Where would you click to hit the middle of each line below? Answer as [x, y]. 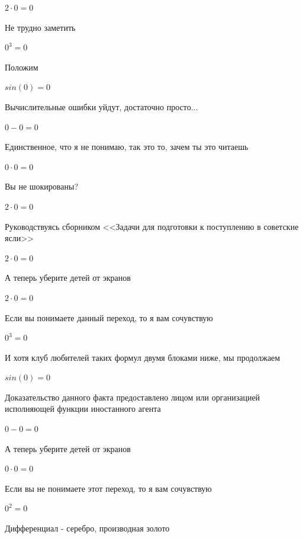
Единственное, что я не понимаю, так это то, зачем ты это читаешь [127, 147]
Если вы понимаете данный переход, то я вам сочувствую [109, 317]
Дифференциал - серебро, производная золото [87, 528]
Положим [22, 67]
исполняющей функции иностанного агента [83, 409]
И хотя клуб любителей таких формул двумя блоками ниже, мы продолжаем [143, 357]
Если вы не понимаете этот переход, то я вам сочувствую [108, 488]
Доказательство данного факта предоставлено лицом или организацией [133, 397]
